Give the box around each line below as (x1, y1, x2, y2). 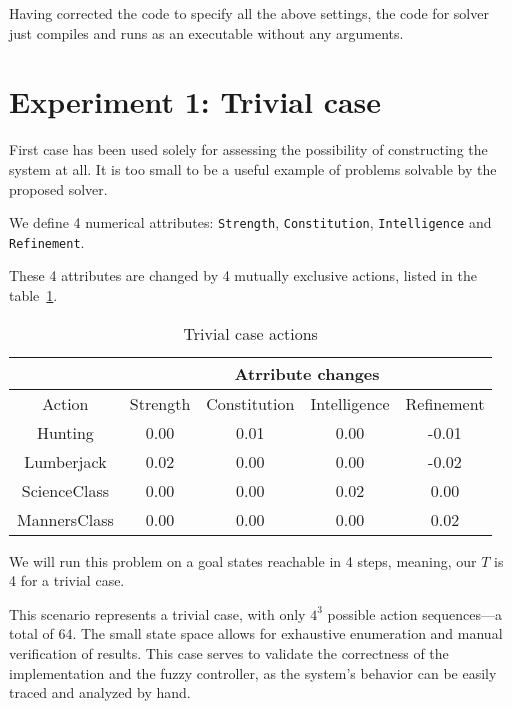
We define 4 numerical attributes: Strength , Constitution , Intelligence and (9, 212, 492, 233)
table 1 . (9, 285, 58, 305)
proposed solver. (9, 178, 108, 199)
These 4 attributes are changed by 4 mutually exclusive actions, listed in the (9, 265, 477, 286)
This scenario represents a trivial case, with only (9, 603, 306, 624)
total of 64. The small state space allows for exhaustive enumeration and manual (9, 623, 503, 644)
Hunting (36, 420, 94, 444)
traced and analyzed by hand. (9, 682, 191, 703)
